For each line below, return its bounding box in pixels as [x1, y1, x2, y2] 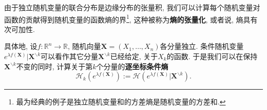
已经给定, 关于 [110, 51, 158, 62]
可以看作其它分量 [41, 51, 99, 62]
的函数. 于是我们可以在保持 [166, 51, 258, 62]
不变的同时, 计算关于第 [16, 61, 93, 71]
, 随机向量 [67, 41, 101, 51]
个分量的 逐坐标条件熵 [96, 61, 168, 71]
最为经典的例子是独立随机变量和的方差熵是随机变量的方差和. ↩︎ [16, 96, 226, 107]
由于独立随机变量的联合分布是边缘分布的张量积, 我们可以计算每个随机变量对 [4, 2, 260, 12]
